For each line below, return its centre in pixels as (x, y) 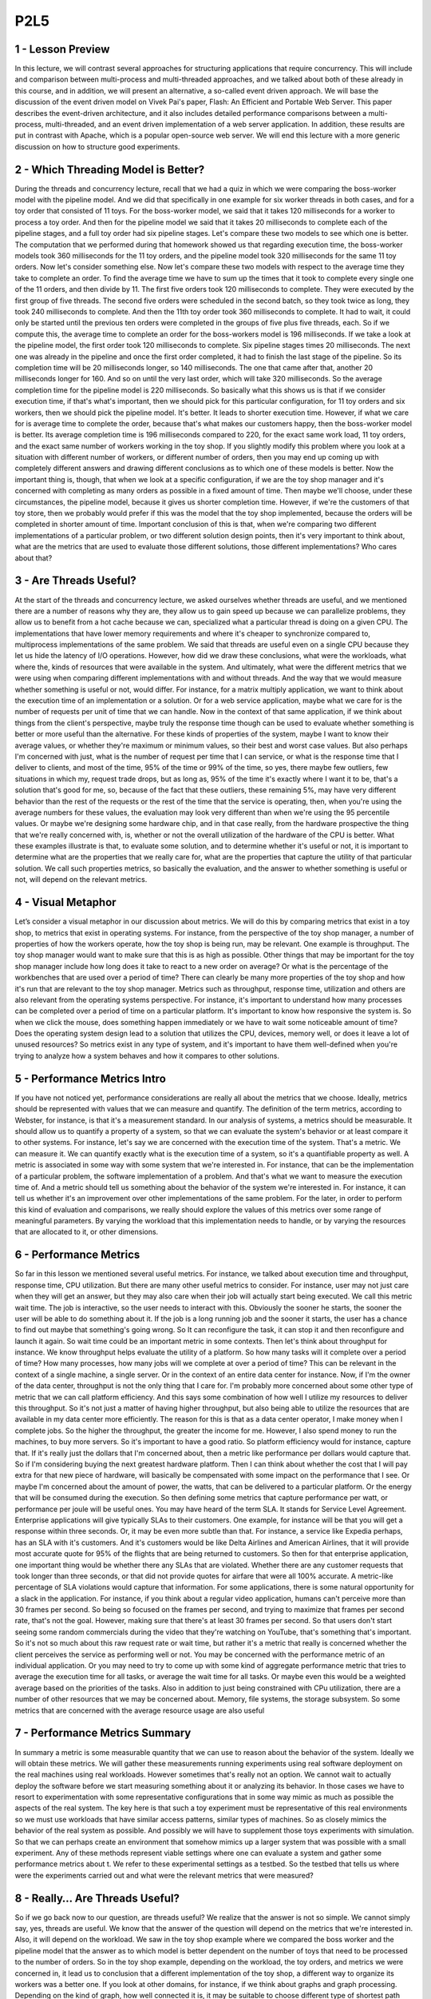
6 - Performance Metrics (77, 1255)
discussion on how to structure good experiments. (97, 146)
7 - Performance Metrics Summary (103, 1733)
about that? (34, 558)
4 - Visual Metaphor (65, 902)
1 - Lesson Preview (62, 49)
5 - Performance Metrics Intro (91, 1078)
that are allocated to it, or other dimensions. (87, 1232)
